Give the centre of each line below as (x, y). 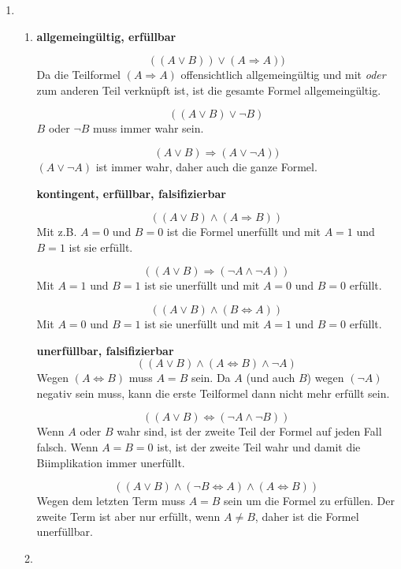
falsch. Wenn (67, 446)
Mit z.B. (57, 232)
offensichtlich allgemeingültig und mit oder (283, 75)
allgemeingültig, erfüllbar (106, 36)
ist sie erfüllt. (101, 247)
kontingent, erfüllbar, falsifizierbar (131, 193)
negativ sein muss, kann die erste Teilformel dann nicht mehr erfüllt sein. (213, 393)
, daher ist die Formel (307, 516)
